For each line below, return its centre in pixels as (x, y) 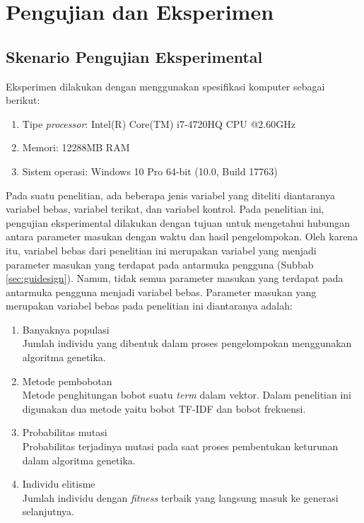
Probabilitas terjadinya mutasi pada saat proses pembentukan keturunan (180, 446)
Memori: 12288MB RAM (76, 147)
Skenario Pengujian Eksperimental (134, 56)
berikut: (23, 100)
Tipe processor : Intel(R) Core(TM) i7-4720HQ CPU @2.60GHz (159, 123)
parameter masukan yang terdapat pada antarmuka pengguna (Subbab (160, 264)
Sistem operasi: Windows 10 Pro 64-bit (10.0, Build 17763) (150, 171)
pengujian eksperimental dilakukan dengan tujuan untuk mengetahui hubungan (178, 222)
